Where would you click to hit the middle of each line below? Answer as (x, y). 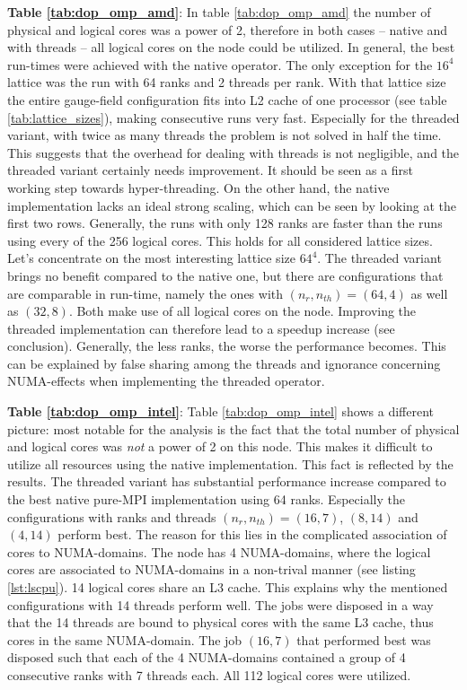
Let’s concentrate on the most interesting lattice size (151, 258)
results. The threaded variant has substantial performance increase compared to (227, 481)
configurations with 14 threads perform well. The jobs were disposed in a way (220, 604)
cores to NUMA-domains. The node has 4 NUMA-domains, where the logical (219, 551)
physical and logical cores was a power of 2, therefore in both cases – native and (228, 29)
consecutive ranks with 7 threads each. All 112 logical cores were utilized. (209, 674)
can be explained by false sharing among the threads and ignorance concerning (224, 363)
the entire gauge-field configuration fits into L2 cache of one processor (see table (227, 99)
